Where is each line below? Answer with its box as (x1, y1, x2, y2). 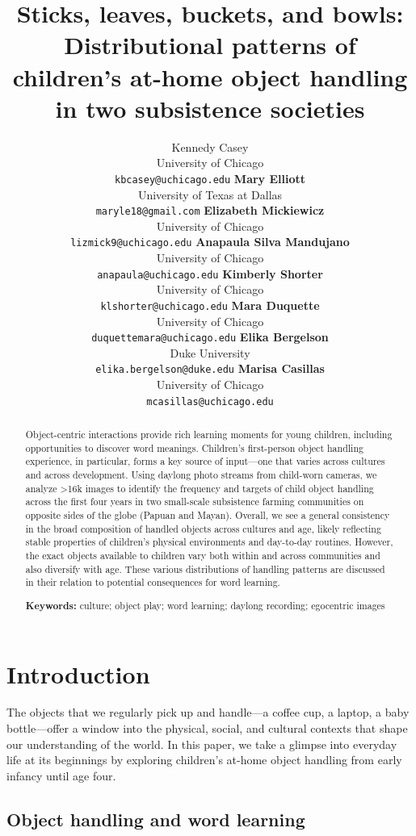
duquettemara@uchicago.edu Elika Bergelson (91, 328, 329, 345)
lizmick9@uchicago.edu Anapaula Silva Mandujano (70, 233, 350, 250)
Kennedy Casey (171, 138, 249, 155)
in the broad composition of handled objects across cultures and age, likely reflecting (25, 521, 381, 535)
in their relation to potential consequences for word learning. (25, 575, 280, 589)
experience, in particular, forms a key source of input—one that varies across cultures (25, 454, 385, 468)
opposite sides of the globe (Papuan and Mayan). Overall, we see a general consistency (25, 508, 390, 522)
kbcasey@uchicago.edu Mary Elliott (114, 169, 306, 186)
